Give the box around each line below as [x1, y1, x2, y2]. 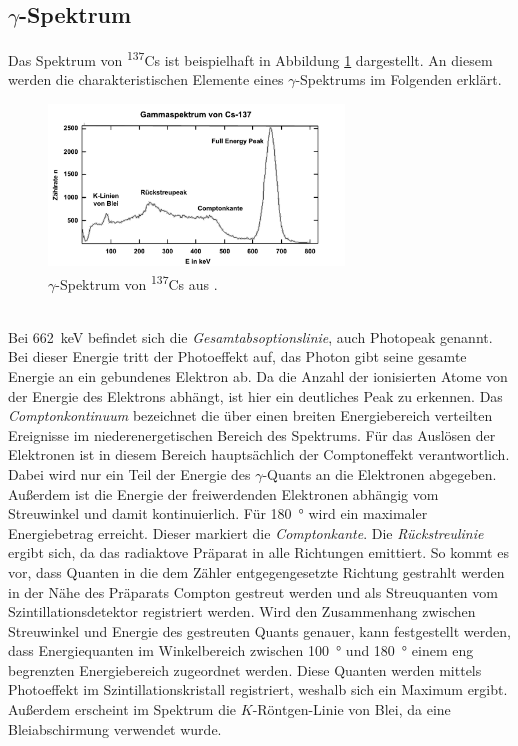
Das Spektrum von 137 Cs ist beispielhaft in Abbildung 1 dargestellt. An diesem [8, 47, 493, 70]
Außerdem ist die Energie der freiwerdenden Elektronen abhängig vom [8, 483, 439, 504]
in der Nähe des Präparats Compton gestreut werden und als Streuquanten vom [8, 581, 498, 602]
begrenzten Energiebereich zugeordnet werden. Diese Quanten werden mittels [8, 659, 482, 680]
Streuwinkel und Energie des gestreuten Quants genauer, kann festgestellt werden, [8, 620, 511, 641]
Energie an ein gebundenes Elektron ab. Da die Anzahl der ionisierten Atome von [8, 365, 508, 386]
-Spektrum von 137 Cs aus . [55, 270, 218, 294]
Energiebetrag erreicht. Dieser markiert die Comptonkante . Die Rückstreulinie [8, 522, 484, 543]
